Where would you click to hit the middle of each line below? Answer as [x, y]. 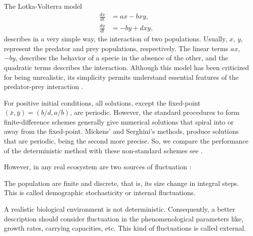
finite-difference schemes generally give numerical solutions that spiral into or [119, 121]
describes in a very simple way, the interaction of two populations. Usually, [116, 39]
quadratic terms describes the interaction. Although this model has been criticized [126, 67]
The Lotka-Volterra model [43, 6]
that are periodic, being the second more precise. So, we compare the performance [126, 141]
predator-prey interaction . [44, 86]
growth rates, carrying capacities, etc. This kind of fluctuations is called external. [125, 228]
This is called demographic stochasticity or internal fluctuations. [100, 192]
